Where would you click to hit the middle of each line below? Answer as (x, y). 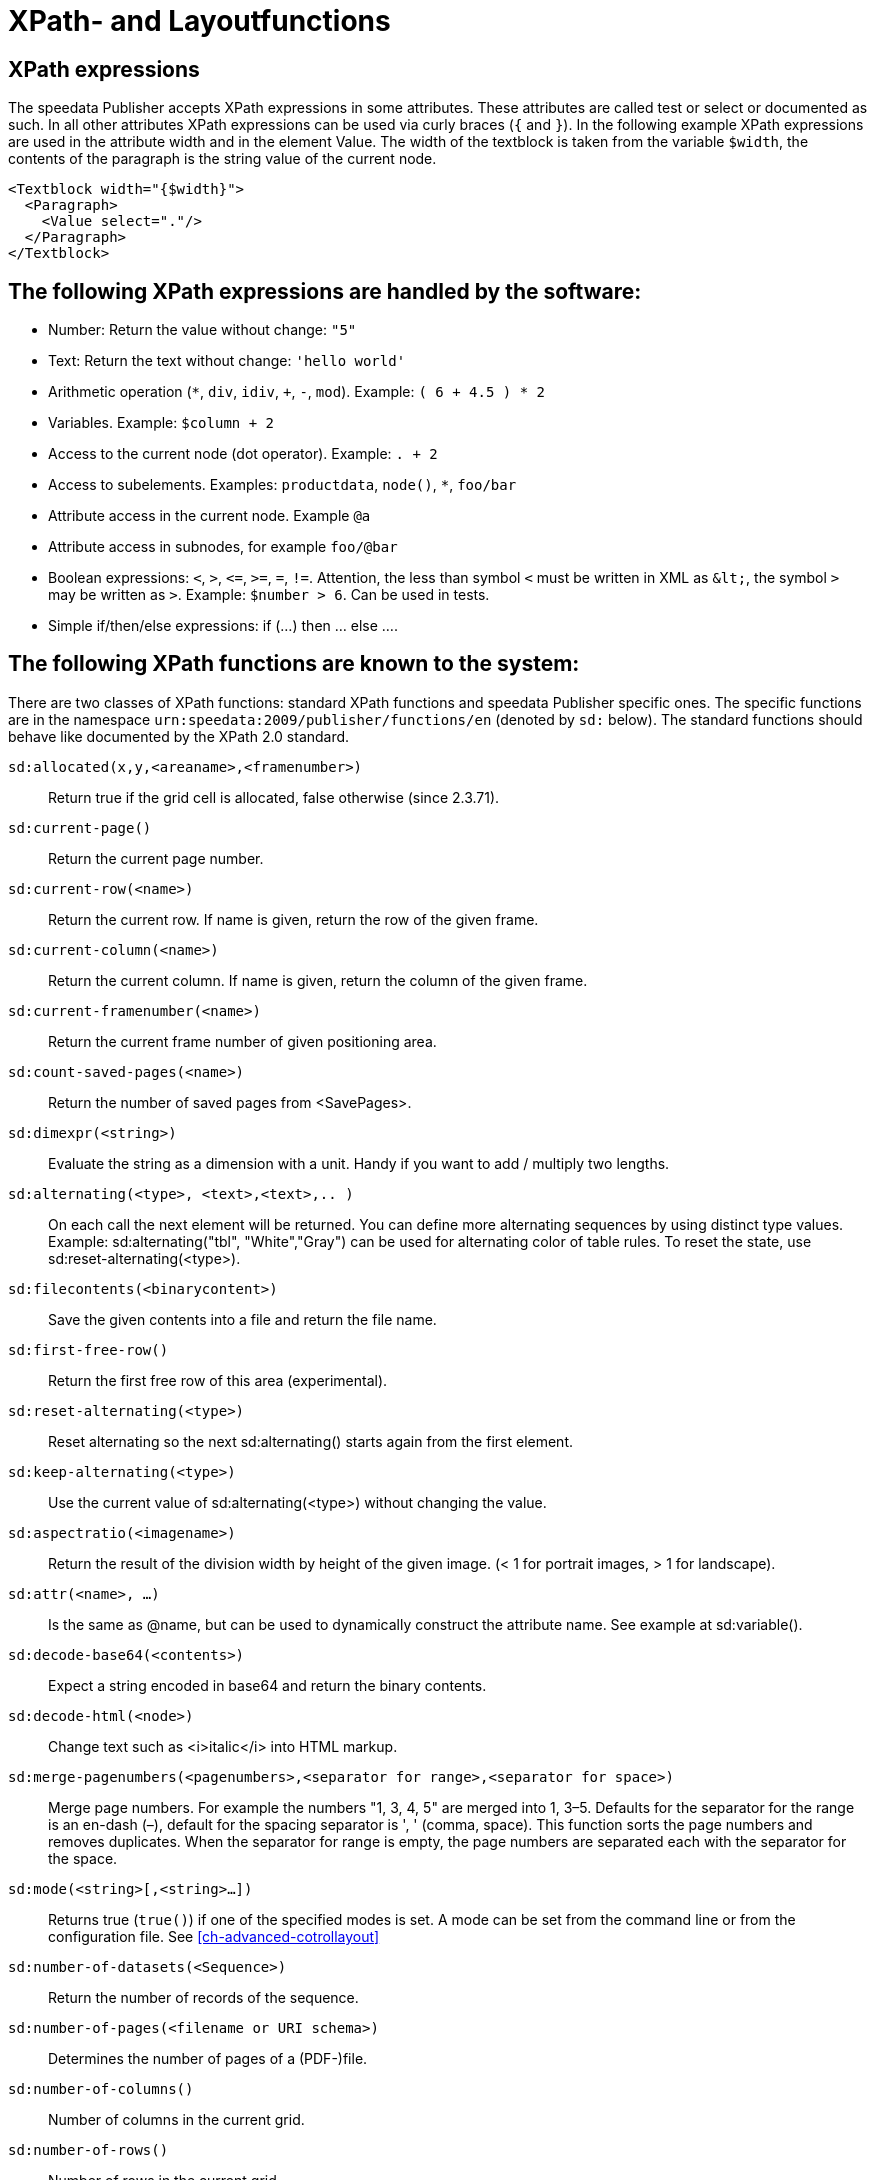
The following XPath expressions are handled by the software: (325, 291)
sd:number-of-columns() (101, 2088)
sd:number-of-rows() (88, 2149)
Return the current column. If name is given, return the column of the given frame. (318, 980)
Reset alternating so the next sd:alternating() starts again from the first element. (310, 1441)
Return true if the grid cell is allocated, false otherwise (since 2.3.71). (274, 797)
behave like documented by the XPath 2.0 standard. (179, 736)
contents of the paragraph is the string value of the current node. (222, 159)
